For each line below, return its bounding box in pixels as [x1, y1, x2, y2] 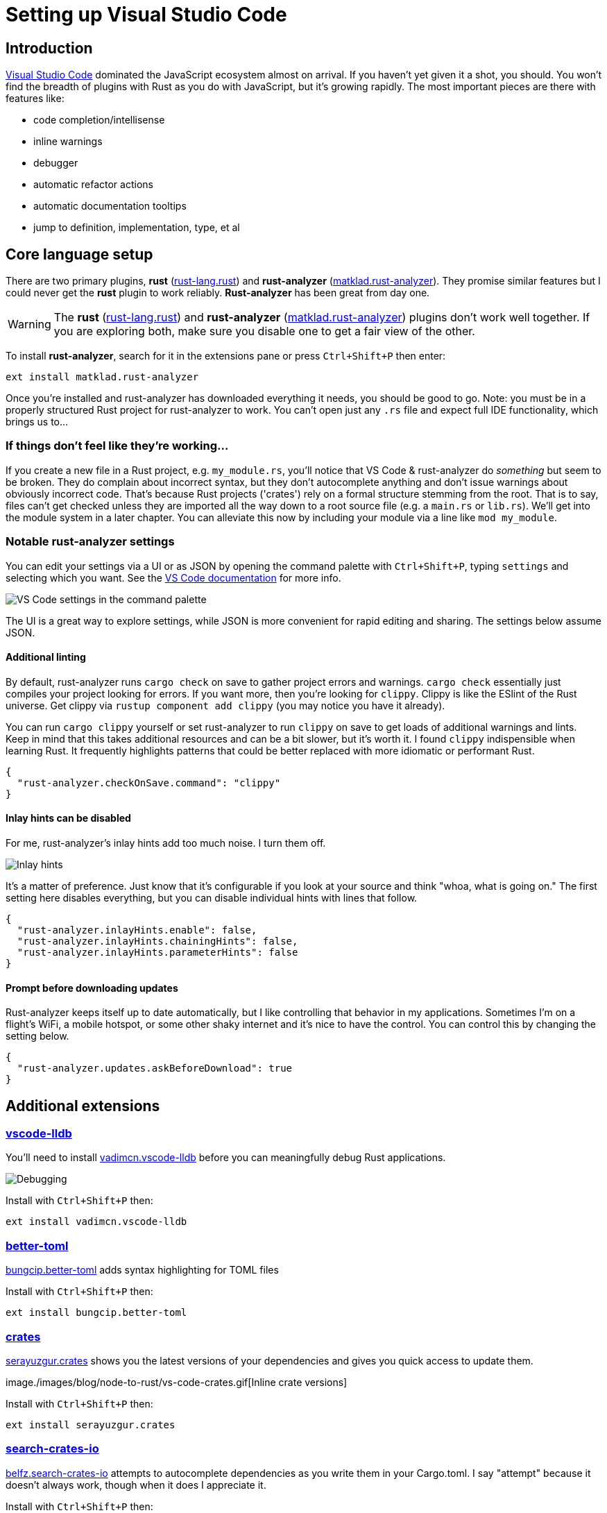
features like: [6, 92, 65, 105]
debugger [33, 157, 78, 169]
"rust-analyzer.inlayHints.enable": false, [17, 924, 257, 936]
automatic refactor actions [33, 178, 153, 191]
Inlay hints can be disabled [6, 812, 131, 825]
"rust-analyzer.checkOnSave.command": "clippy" [17, 777, 281, 788]
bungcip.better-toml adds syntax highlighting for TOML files [6, 1264, 279, 1276]
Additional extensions [6, 1097, 160, 1115]
